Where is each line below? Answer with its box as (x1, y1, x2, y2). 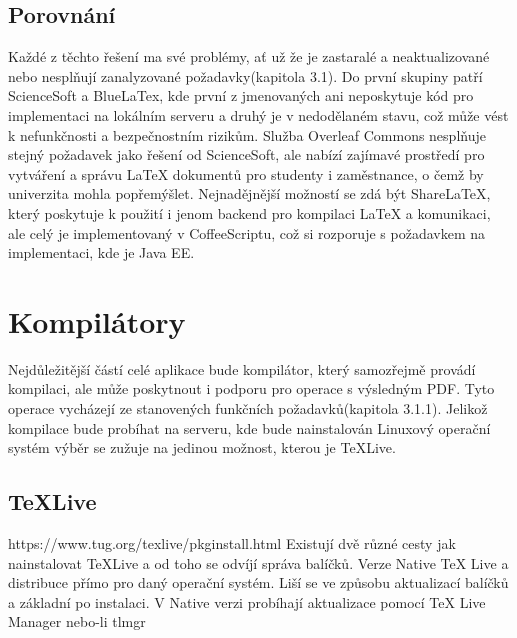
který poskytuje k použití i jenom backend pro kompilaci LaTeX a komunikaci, (8, 202, 491, 223)
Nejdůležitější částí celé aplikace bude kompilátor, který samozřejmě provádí (8, 358, 476, 379)
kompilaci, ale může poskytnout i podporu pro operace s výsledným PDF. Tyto (8, 378, 495, 399)
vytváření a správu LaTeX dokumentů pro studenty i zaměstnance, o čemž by (8, 163, 484, 184)
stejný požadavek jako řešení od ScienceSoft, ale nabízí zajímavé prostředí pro (8, 144, 485, 165)
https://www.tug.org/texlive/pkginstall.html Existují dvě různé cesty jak (8, 533, 456, 554)
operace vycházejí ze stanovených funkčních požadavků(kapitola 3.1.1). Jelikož (8, 398, 488, 419)
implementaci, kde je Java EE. (8, 242, 195, 263)
